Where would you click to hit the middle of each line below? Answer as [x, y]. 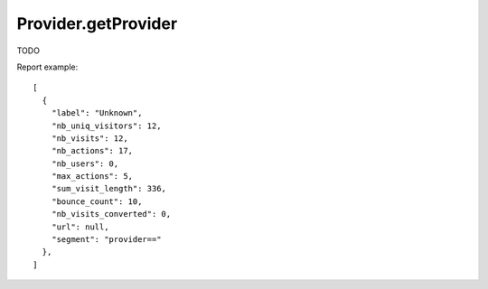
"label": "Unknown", [97, 113]
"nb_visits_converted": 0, [111, 214]
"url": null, [80, 227]
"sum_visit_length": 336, [109, 189]
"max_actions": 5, [92, 177]
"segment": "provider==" [106, 240]
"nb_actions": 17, [92, 151]
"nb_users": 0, [85, 163]
